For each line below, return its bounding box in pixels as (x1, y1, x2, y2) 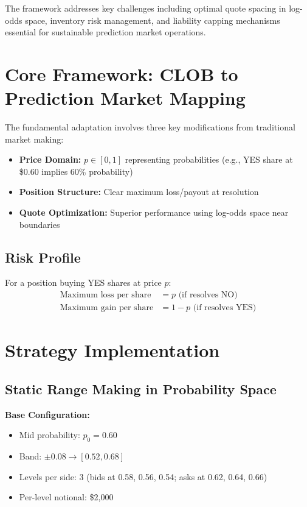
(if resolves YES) (193, 303, 257, 313)
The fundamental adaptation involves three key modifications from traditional (5, 121, 295, 133)
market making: (5, 132, 64, 145)
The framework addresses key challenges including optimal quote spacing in (5, 2, 286, 14)
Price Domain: (19, 153, 81, 166)
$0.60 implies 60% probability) (19, 165, 133, 177)
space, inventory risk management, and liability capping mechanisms (25, 13, 280, 26)
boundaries (19, 218, 60, 230)
